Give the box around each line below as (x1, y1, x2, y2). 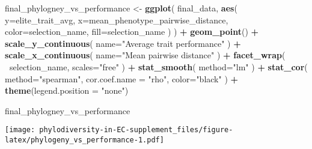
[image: (5, 126, 35, 135)
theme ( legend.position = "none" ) (5, 84, 129, 97)
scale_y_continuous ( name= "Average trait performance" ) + (5, 37, 241, 49)
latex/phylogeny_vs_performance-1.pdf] (5, 136, 164, 144)
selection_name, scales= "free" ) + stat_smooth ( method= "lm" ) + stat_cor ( (10, 60, 308, 73)
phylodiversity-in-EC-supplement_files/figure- (39, 126, 233, 135)
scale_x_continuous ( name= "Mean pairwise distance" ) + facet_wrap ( (5, 49, 286, 61)
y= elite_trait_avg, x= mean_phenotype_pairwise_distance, (5, 13, 228, 26)
